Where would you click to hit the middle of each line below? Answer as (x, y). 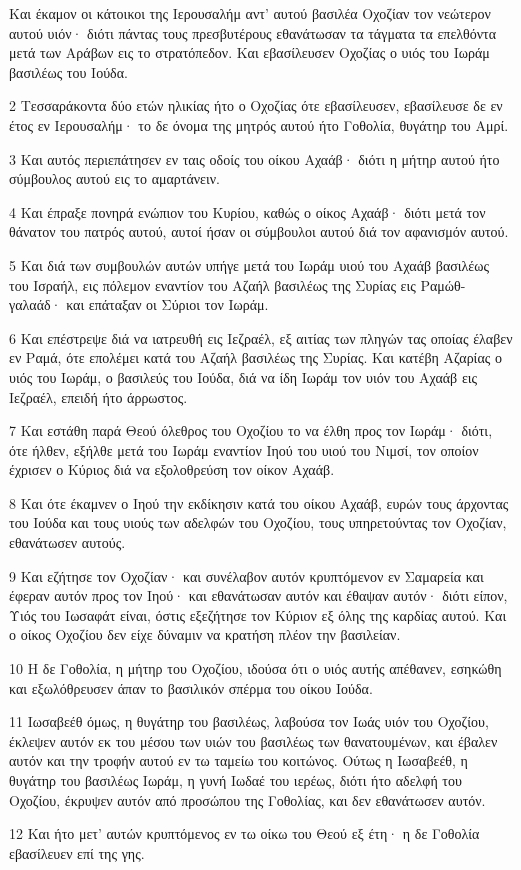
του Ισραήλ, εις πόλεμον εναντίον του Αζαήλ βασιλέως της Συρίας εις (212, 284)
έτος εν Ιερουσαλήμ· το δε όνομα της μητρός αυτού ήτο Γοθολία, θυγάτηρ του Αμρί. (259, 124)
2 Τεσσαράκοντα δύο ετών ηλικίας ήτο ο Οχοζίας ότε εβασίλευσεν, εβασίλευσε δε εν (256, 105)
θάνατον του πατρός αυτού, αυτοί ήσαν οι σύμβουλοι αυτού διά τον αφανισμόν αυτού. (259, 231)
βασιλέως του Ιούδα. (68, 71)
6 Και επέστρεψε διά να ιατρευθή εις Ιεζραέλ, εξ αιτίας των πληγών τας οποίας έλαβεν (261, 337)
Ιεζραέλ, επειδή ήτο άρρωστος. (98, 396)
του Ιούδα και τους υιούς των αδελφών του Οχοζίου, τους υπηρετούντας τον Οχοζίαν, (258, 522)
